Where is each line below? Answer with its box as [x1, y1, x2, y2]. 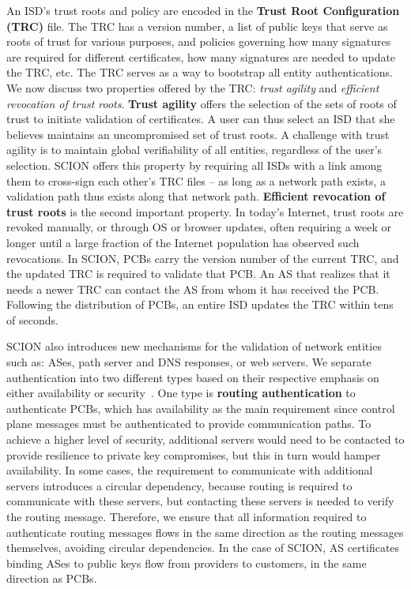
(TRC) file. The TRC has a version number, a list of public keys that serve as [6, 17, 388, 34]
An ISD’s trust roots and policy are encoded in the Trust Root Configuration [6, 2, 400, 18]
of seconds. [6, 311, 58, 328]
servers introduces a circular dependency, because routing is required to [6, 477, 353, 493]
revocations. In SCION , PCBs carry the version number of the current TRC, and [6, 249, 399, 266]
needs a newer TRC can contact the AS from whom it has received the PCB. [6, 280, 379, 297]
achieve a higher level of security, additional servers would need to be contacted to [6, 431, 405, 448]
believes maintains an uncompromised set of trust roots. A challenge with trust [6, 126, 390, 142]
